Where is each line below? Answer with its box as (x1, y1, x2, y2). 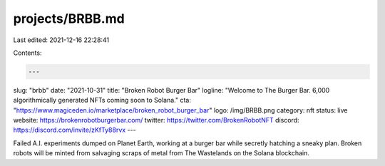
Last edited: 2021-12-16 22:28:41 (13, 36, 110, 44)
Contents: (13, 48, 42, 57)
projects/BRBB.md (13, 11, 125, 26)
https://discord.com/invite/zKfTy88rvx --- (13, 125, 136, 135)
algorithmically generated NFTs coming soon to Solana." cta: (13, 96, 192, 105)
